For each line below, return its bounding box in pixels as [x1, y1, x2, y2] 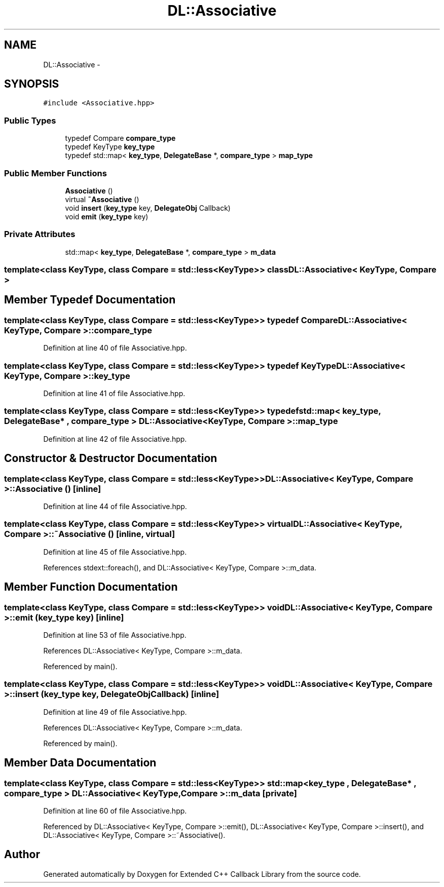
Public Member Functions [4, 168, 107, 178]
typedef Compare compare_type [65, 134, 176, 143]
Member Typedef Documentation [4, 293, 176, 306]
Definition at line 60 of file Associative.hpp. [43, 806, 187, 815]
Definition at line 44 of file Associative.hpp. [43, 502, 187, 511]
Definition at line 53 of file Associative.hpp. [43, 630, 187, 639]
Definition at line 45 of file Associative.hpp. [43, 547, 187, 556]
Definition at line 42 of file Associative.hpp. [43, 434, 187, 443]
